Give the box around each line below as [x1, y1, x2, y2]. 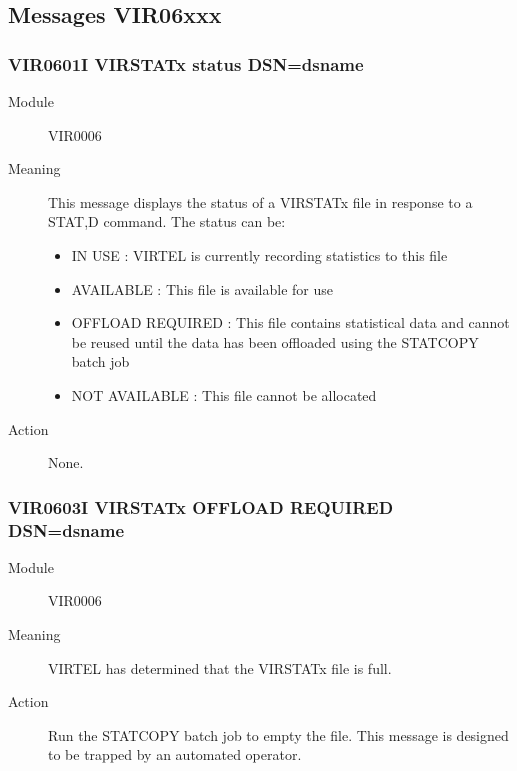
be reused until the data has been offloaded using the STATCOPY [71, 331, 479, 352]
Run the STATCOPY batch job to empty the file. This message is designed [48, 724, 509, 745]
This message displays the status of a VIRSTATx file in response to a [48, 191, 473, 212]
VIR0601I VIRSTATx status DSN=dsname [8, 51, 364, 76]
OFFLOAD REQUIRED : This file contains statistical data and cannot [71, 312, 510, 333]
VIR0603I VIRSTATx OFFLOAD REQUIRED [8, 494, 394, 519]
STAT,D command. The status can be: [48, 211, 286, 232]
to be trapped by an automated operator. [48, 744, 302, 765]
